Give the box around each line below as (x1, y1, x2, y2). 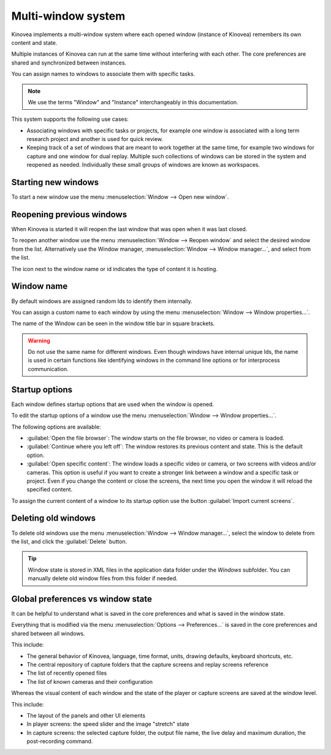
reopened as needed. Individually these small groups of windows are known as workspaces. (26, 161, 261, 169)
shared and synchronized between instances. (11, 59, 127, 66)
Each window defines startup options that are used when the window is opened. (11, 400, 215, 408)
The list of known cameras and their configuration (26, 678, 153, 685)
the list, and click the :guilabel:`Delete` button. (11, 537, 127, 545)
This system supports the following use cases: (11, 115, 129, 123)
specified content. (26, 486, 73, 493)
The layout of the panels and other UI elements (26, 711, 146, 719)
